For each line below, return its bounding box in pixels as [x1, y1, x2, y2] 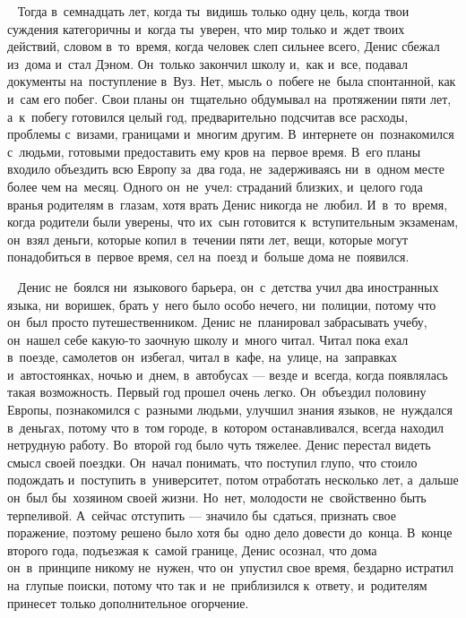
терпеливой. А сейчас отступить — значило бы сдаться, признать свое [7, 505, 396, 524]
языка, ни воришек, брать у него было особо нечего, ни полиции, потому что [7, 295, 436, 313]
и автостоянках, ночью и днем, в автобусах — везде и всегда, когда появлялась [7, 365, 448, 383]
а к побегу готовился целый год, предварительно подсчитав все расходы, [7, 107, 409, 125]
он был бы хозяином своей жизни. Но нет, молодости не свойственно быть [7, 488, 427, 507]
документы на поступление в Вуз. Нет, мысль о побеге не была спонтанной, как [7, 72, 456, 90]
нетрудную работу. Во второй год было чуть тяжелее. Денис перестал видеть [7, 435, 431, 454]
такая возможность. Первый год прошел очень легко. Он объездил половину [7, 382, 427, 401]
